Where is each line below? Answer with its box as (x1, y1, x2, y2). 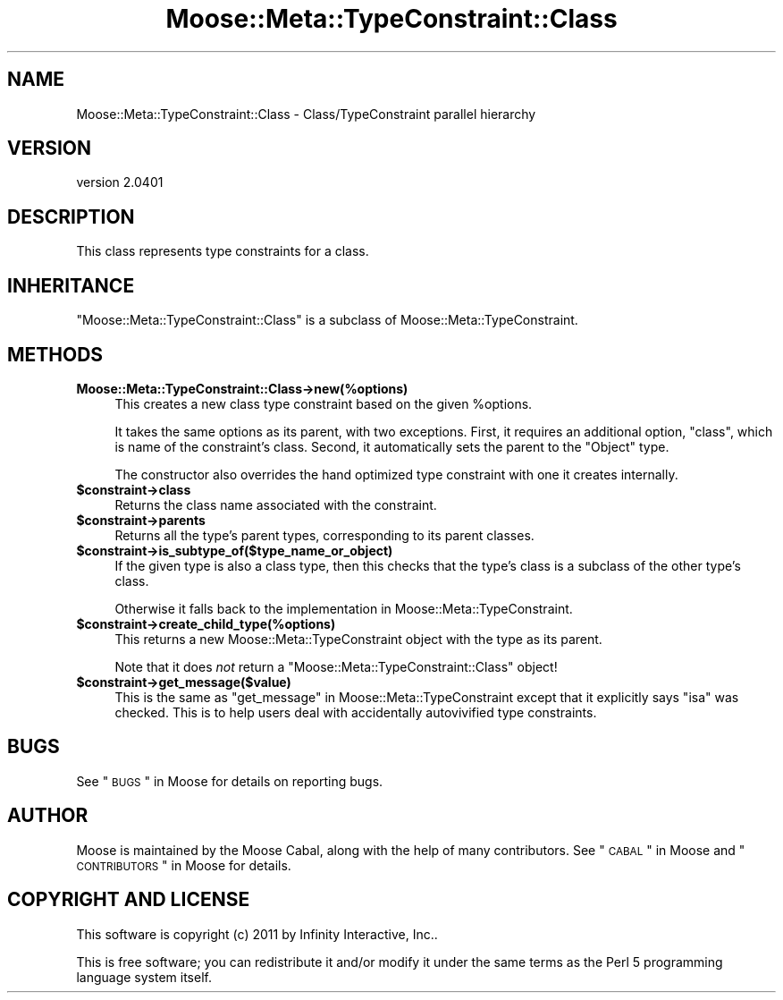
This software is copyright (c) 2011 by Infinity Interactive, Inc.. (76, 926, 438, 942)
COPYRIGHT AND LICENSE (7, 888, 250, 911)
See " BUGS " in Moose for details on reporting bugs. (76, 773, 383, 789)
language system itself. (76, 969, 212, 985)
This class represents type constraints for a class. (76, 243, 369, 259)
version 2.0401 (76, 174, 164, 191)
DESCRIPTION (7, 205, 135, 228)
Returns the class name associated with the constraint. (114, 496, 437, 513)
